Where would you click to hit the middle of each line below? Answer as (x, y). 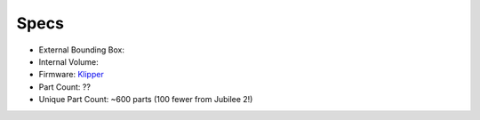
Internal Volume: (69, 61)
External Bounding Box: (81, 50)
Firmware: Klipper (71, 75)
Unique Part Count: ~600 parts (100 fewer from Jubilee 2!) (146, 100)
